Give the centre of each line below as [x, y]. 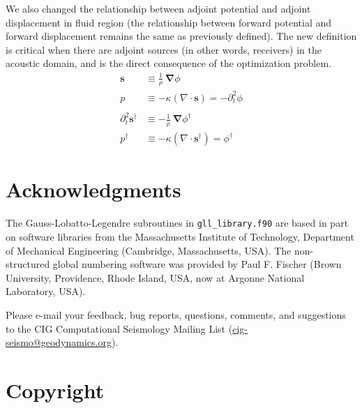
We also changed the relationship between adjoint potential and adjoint [158, 8]
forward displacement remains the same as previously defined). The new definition [181, 36]
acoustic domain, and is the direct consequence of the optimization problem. [168, 63]
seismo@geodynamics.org [59, 342]
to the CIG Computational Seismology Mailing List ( [119, 328]
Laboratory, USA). [46, 291]
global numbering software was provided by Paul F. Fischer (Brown [197, 264]
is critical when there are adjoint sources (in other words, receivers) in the [164, 49]
